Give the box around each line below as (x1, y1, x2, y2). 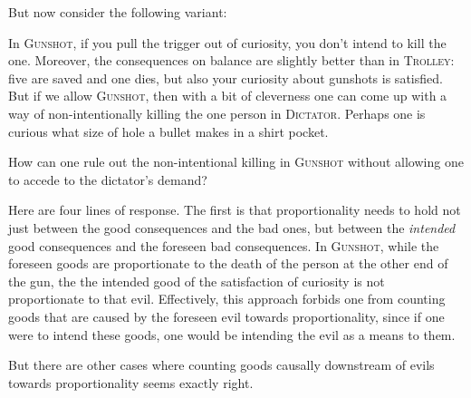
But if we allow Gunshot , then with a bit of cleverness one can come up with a (8, 86, 447, 105)
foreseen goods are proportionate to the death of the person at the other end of (8, 254, 448, 273)
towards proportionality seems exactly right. (8, 373, 254, 392)
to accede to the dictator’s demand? (8, 170, 207, 189)
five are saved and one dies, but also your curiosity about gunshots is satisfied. (8, 68, 443, 87)
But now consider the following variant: (8, 3, 227, 21)
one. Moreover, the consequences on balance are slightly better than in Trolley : (8, 51, 455, 70)
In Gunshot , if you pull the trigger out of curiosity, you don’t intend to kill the (8, 33, 447, 52)
